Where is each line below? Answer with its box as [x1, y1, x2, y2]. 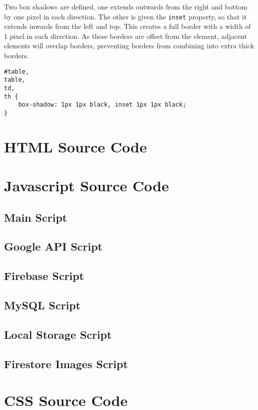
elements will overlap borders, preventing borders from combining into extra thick [4, 40, 255, 51]
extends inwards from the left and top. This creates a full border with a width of [4, 21, 251, 31]
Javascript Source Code [4, 175, 169, 196]
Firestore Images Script [4, 356, 128, 371]
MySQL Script [4, 297, 81, 313]
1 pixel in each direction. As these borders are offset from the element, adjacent [4, 30, 247, 41]
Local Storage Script [4, 326, 112, 342]
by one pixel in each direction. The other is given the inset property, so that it [4, 11, 247, 21]
